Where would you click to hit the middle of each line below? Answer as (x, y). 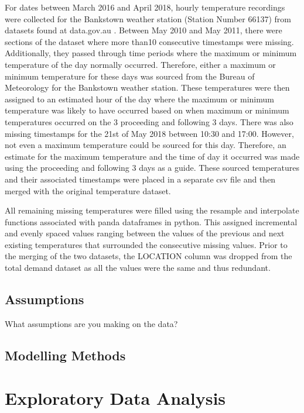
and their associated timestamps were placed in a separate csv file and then (140, 179)
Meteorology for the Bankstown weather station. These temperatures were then (147, 87)
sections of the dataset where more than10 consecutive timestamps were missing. (149, 41)
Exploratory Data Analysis (115, 398)
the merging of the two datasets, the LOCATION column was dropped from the (148, 256)
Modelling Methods (65, 355)
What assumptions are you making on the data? (91, 323)
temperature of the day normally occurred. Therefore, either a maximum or (140, 64)
